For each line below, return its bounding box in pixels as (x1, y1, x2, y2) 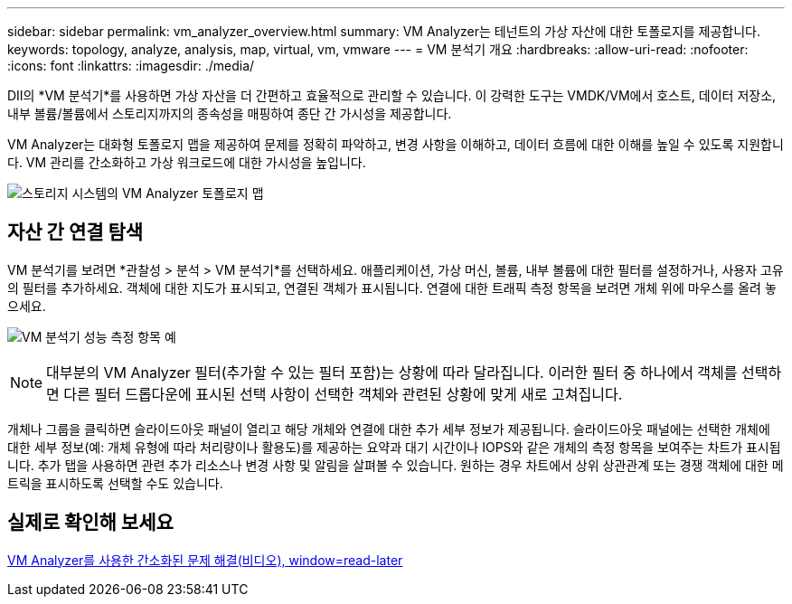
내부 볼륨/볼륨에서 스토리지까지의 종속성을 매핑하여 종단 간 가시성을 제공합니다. (7, 106, 452, 121)
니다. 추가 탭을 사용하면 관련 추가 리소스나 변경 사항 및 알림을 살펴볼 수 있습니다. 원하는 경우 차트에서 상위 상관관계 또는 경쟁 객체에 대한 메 (7, 457, 784, 473)
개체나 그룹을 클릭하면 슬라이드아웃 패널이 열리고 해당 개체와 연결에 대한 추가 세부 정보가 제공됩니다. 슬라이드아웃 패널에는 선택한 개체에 (7, 420, 770, 437)
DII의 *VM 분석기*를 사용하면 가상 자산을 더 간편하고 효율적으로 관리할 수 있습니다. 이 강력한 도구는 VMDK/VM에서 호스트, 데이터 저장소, (7, 88, 777, 103)
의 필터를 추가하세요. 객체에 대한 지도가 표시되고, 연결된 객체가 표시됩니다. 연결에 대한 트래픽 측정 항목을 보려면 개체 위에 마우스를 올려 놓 (7, 279, 777, 296)
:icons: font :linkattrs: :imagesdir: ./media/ (7, 58, 255, 73)
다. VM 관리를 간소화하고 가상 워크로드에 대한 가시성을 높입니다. (7, 155, 366, 170)
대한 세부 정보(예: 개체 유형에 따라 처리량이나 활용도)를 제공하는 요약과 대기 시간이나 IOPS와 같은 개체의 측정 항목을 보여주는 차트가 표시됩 (7, 439, 781, 455)
